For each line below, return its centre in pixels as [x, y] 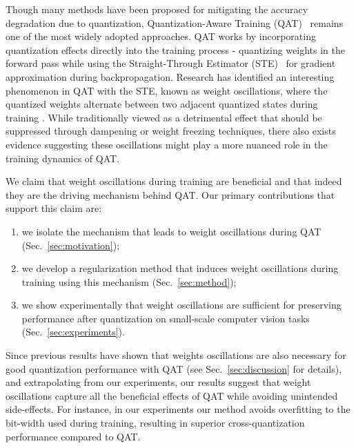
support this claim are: [54, 208]
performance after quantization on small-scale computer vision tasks [166, 318]
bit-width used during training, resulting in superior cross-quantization [155, 423]
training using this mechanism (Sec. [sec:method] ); [129, 281]
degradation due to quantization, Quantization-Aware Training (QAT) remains [175, 22]
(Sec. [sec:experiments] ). [73, 332]
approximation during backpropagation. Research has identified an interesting [170, 76]
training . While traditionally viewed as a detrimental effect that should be [164, 117]
